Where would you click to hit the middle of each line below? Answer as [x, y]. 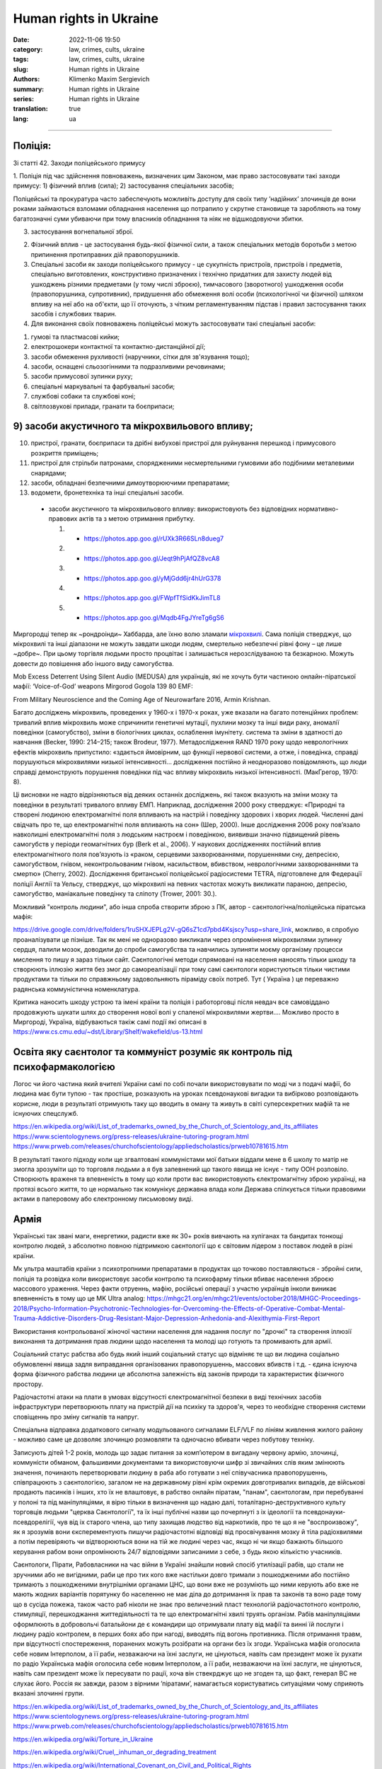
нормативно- [318, 509]
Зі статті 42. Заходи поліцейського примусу [79, 163]
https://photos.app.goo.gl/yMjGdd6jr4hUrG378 [152, 578]
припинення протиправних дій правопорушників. [105, 254]
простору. [28, 1384]
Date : [21, 40]
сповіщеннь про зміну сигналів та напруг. [76, 1417]
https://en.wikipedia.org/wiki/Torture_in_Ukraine [83, 1739]
